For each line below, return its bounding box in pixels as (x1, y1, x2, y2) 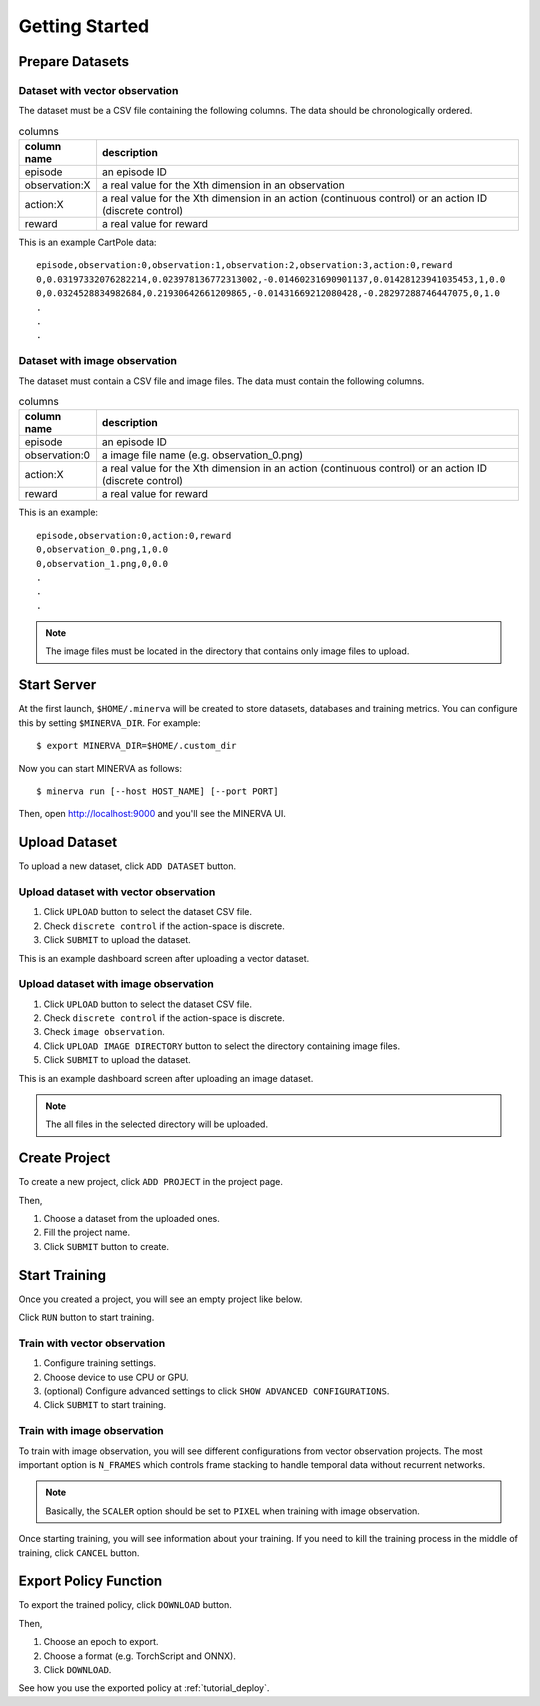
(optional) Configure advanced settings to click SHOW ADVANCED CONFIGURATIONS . (43, 1385, 390, 1397)
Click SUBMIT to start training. (43, 1399, 167, 1411)
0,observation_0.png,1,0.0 (36, 544, 169, 555)
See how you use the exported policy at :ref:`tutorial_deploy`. (18, 1682, 270, 1694)
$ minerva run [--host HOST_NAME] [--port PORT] (36, 785, 279, 797)
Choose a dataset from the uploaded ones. (43, 1213, 220, 1225)
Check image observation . (43, 1026, 165, 1038)
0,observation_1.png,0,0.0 (36, 558, 169, 569)
